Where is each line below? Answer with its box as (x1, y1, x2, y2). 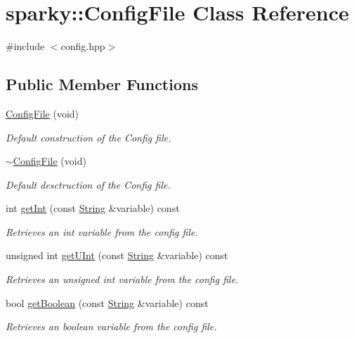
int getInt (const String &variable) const (6, 201, 180, 215)
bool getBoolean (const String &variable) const (6, 295, 209, 310)
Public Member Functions (6, 73, 198, 95)
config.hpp (60, 39, 105, 54)
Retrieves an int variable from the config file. (6, 224, 198, 239)
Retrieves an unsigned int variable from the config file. (6, 272, 239, 287)
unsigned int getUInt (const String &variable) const (6, 248, 228, 263)
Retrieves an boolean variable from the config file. (6, 319, 217, 334)
